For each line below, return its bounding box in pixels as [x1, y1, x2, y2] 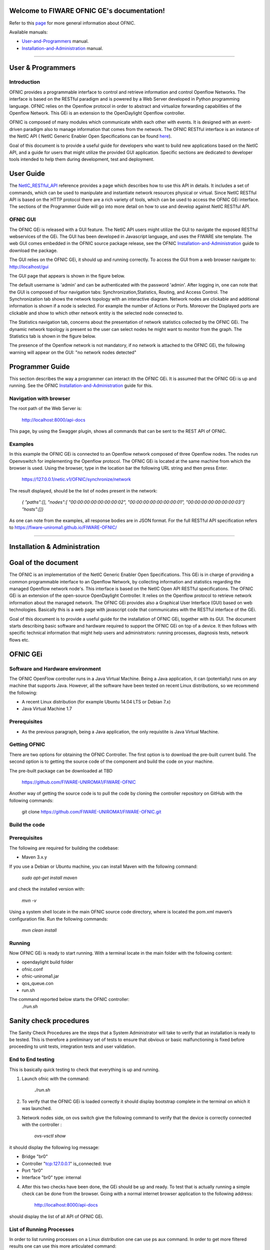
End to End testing [9, 1056, 55, 1063]
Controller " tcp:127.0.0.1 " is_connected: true [21, 1160, 112, 1166]
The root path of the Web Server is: [9, 405, 82, 411]
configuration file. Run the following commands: [9, 915, 108, 922]
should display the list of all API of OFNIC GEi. [9, 1213, 103, 1219]
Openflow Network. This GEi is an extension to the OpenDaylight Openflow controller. [9, 110, 185, 116]
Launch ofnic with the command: [21, 1075, 89, 1082]
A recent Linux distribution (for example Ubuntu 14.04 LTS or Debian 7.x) [21, 699, 171, 705]
